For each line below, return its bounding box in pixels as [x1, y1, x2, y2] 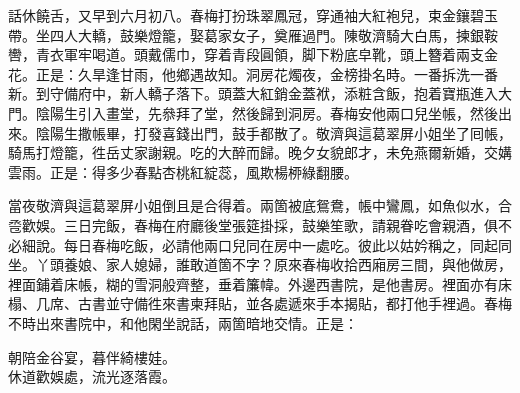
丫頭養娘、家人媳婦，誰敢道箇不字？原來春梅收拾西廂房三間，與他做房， [35, 254, 512, 275]
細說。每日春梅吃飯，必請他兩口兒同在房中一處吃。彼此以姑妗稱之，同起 [21, 234, 498, 255]
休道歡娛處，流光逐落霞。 [8, 366, 176, 387]
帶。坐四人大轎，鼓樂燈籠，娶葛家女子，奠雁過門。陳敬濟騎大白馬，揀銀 [8, 24, 484, 45]
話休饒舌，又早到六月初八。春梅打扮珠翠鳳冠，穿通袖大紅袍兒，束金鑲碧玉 [8, 5, 498, 25]
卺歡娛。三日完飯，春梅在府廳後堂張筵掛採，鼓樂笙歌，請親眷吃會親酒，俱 [8, 214, 498, 235]
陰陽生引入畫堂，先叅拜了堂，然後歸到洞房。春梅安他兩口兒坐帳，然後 [35, 102, 498, 123]
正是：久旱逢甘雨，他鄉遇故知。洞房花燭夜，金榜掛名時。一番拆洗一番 [35, 63, 498, 84]
